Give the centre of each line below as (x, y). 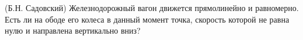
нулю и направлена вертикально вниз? (73, 30)
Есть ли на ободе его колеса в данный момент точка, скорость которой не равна (147, 19)
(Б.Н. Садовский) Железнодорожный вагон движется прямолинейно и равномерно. (152, 8)
